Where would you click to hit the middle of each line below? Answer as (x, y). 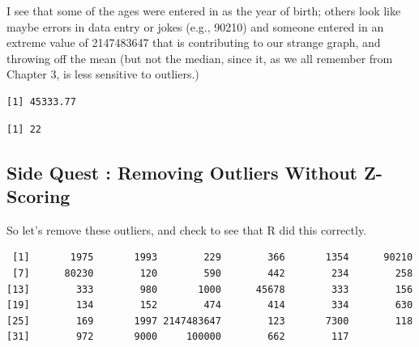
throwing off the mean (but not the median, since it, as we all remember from (200, 58)
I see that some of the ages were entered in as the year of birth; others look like (204, 11)
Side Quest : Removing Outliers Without (182, 172)
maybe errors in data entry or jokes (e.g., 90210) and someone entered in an (195, 26)
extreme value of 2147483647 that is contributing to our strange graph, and (194, 42)
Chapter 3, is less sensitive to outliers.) (103, 74)
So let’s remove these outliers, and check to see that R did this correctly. (187, 229)
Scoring (38, 195)
